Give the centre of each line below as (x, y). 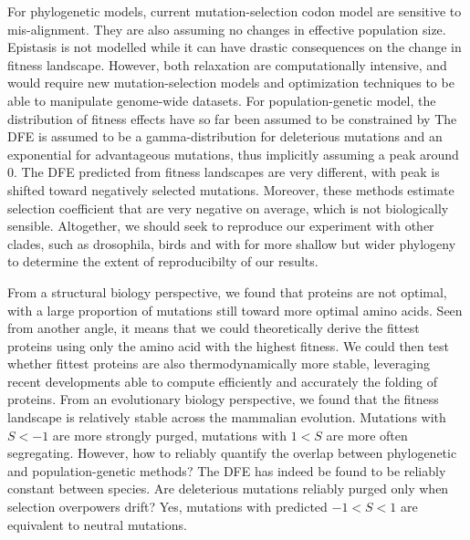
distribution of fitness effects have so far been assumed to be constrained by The (232, 118)
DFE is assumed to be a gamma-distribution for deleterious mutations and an (225, 136)
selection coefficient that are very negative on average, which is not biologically (228, 208)
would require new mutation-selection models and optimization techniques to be (231, 83)
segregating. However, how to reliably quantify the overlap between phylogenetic (232, 453)
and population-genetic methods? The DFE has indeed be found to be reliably (227, 470)
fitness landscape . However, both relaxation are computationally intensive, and (227, 64)
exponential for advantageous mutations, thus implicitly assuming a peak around (233, 154)
